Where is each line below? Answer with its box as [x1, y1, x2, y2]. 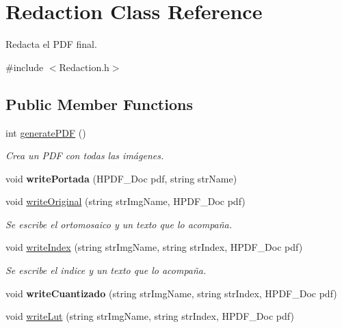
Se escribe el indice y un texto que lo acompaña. [5, 263, 207, 277]
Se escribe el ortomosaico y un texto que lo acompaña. [5, 217, 233, 231]
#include [5, 59, 44, 74]
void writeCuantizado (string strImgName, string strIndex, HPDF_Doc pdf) [5, 286, 337, 300]
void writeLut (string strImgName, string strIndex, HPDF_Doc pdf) [5, 309, 294, 323]
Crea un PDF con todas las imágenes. [5, 148, 164, 163]
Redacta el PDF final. [5, 37, 97, 51]
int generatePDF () [5, 125, 86, 139]
